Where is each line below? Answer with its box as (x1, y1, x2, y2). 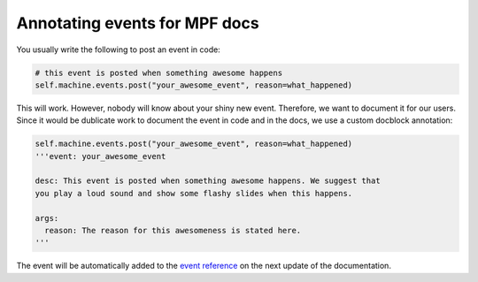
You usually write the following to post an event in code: (16, 44, 220, 55)
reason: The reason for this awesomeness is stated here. (44, 225, 302, 236)
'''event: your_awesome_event (35, 151, 166, 161)
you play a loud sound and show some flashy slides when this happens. (35, 188, 353, 198)
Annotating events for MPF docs (16, 13, 260, 33)
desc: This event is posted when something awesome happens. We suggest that (35, 176, 381, 186)
